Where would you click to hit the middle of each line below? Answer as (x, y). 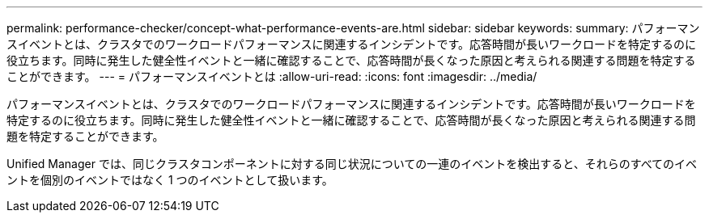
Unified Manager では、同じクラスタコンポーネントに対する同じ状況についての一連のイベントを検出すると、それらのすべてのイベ (352, 164)
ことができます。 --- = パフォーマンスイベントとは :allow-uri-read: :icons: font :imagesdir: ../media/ (272, 76)
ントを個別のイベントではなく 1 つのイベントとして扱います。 (170, 180)
